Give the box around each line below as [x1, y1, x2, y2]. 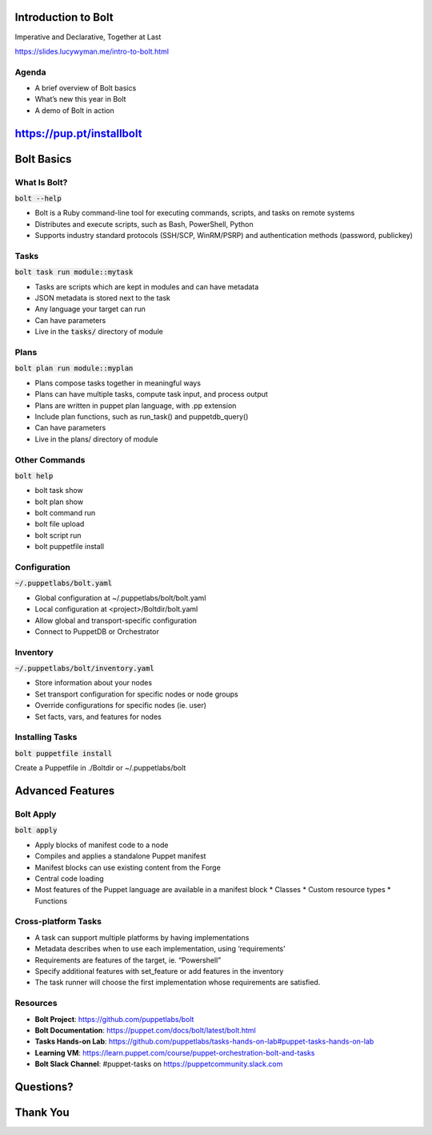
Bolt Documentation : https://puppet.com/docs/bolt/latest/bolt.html [34, 1025, 256, 1035]
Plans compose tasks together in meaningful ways [34, 378, 202, 388]
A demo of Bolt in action [34, 105, 115, 115]
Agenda [14, 67, 46, 78]
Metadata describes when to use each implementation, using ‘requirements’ [34, 944, 286, 954]
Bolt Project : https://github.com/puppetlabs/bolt [34, 1014, 194, 1024]
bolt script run [34, 530, 82, 540]
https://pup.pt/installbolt [14, 127, 142, 140]
